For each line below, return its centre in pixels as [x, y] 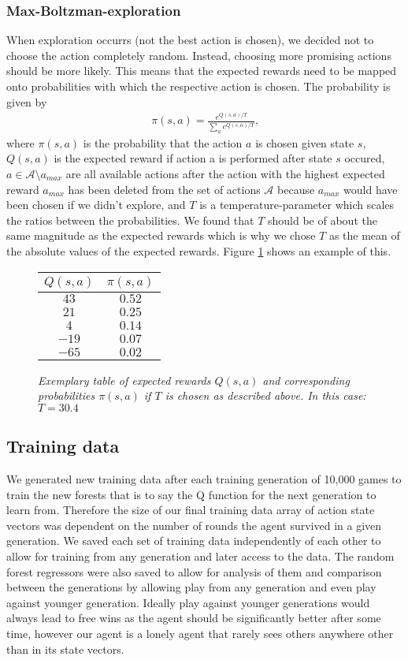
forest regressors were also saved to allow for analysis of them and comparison [194, 571]
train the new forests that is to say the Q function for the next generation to [191, 494]
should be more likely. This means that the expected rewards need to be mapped [202, 71]
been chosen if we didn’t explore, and [96, 205]
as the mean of [364, 235]
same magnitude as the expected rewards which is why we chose [161, 235]
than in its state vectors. [65, 649]
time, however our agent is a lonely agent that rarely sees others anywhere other [200, 633]
